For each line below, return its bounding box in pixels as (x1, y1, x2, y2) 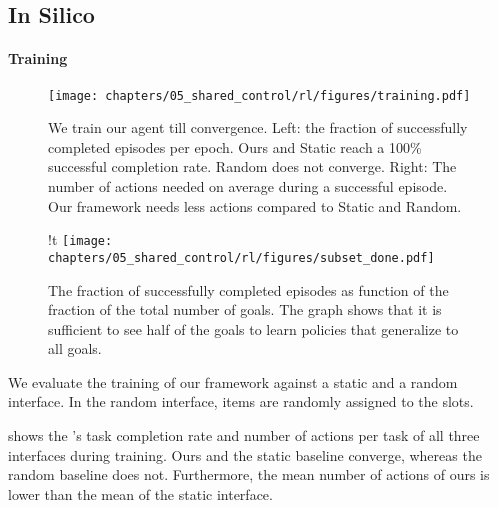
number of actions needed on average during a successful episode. (48, 176, 448, 197)
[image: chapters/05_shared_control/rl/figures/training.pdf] (48, 88, 471, 103)
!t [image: (48, 229, 113, 250)
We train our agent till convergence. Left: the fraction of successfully (48, 117, 468, 138)
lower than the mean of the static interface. (8, 483, 273, 504)
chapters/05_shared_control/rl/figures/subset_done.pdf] (48, 250, 435, 265)
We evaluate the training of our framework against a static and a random (8, 371, 458, 392)
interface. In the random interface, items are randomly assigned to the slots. (8, 391, 474, 412)
